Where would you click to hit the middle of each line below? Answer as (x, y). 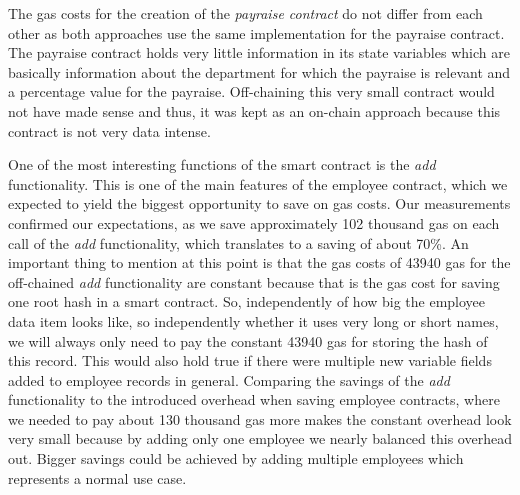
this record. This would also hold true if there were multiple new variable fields (250, 360)
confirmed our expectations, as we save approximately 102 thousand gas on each (254, 222)
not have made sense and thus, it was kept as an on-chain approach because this (254, 110)
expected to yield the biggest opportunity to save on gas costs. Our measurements (259, 203)
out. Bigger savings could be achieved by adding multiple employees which (236, 458)
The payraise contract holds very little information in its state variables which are (259, 52)
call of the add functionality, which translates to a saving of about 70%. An (238, 242)
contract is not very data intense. (109, 130)
